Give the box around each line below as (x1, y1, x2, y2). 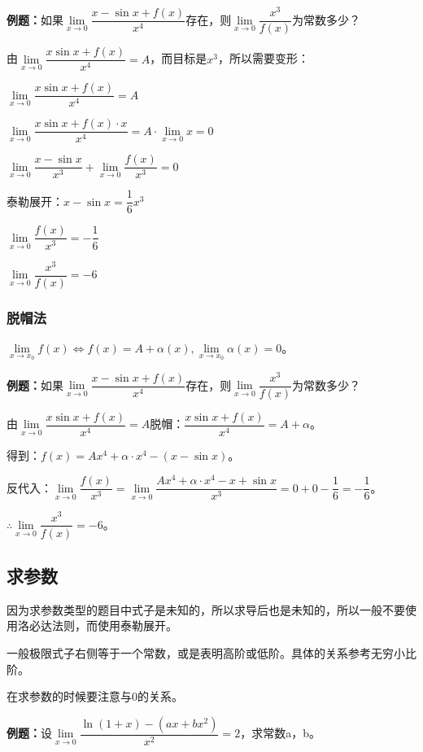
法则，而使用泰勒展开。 (51, 617, 177, 634)
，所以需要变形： (217, 50, 309, 67)
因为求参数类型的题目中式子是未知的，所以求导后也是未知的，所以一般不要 (7, 601, 405, 618)
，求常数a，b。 (240, 724, 321, 741)
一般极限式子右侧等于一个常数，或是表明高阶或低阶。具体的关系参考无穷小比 (7, 644, 416, 661)
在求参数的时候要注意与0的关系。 (7, 688, 183, 705)
